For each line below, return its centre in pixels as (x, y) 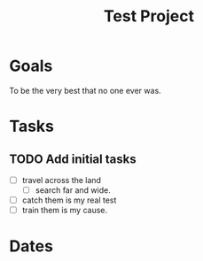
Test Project (149, 16)
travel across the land (62, 180)
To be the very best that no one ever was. (85, 90)
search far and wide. (73, 190)
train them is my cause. (65, 211)
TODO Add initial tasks (73, 159)
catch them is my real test (69, 200)
